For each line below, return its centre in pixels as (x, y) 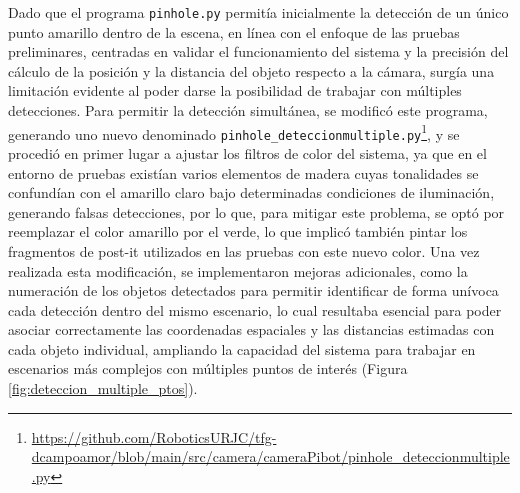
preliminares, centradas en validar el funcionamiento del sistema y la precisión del (258, 51)
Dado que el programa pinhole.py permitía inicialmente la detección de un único (258, 12)
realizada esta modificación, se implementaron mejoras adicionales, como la (238, 270)
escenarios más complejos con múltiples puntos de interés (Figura (208, 368)
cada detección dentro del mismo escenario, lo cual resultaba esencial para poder (255, 309)
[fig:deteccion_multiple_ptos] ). (103, 388)
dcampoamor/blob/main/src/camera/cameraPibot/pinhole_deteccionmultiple (270, 456)
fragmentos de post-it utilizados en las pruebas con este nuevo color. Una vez (244, 250)
